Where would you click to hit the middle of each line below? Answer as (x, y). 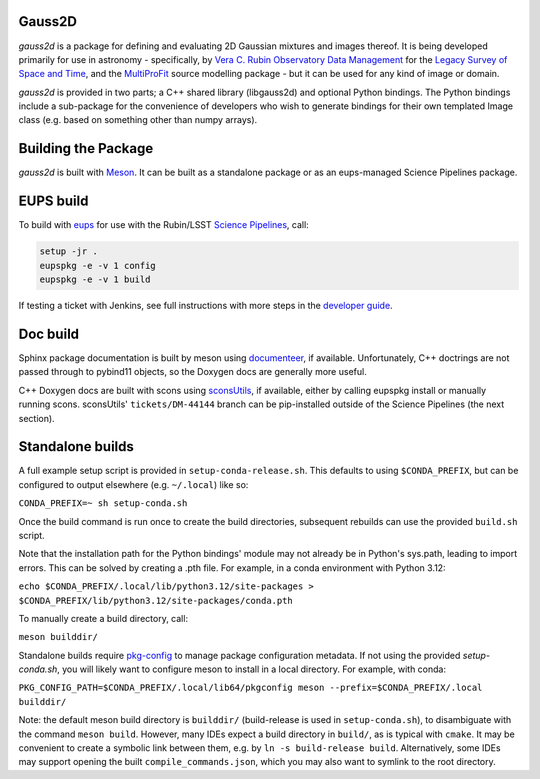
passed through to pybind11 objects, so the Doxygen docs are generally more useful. (192, 372)
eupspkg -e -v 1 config (98, 265)
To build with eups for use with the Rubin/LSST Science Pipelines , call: (163, 225)
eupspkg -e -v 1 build (95, 279)
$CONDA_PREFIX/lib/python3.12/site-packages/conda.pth (156, 600)
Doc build (49, 333)
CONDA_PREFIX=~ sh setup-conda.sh (103, 503)
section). (36, 418)
